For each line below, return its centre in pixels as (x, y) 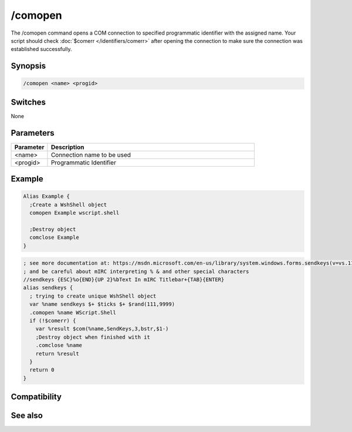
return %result (57, 353)
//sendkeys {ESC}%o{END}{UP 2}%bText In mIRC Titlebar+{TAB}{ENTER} (124, 280)
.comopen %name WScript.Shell (73, 312)
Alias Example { (47, 196)
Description (67, 147)
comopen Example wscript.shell (75, 213)
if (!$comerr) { (53, 321)
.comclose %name (59, 345)
